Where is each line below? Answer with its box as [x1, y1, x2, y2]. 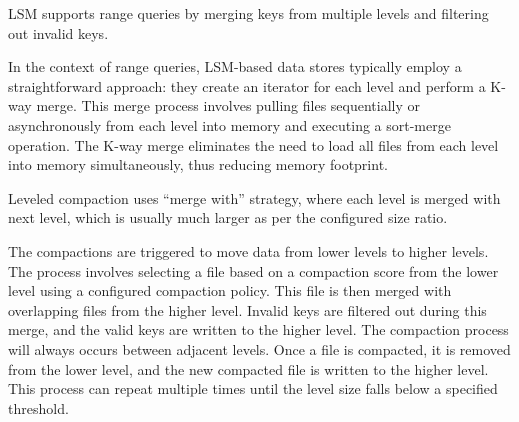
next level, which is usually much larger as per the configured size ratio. [8, 207, 448, 228]
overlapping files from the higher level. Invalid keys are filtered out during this [8, 299, 487, 320]
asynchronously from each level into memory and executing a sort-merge [8, 114, 451, 135]
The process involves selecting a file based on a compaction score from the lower [8, 260, 499, 281]
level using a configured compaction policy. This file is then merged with [8, 280, 452, 301]
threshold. [8, 397, 69, 418]
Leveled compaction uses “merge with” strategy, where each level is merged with [8, 187, 501, 208]
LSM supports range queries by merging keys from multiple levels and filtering [8, 3, 489, 23]
